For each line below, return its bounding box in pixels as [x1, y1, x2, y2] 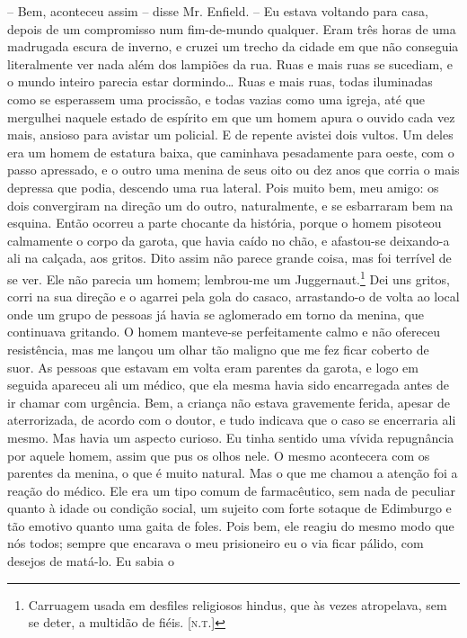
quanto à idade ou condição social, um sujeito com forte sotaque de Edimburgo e [7, 499, 452, 517]
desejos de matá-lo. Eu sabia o [7, 552, 174, 571]
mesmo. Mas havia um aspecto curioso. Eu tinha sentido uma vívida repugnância [7, 427, 454, 446]
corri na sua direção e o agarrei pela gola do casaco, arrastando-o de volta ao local [7, 287, 460, 306]
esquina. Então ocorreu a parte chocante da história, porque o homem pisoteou [7, 213, 442, 232]
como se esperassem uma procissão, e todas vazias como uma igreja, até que [7, 89, 425, 108]
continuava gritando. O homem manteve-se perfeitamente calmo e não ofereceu [7, 322, 440, 341]
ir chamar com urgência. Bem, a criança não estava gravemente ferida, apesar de [7, 392, 450, 411]
